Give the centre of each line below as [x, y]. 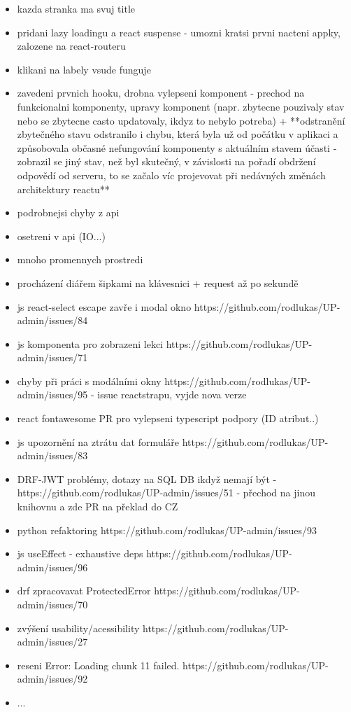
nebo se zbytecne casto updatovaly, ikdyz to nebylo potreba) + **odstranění [181, 120]
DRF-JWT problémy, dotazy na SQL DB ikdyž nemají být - [147, 479]
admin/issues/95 [52, 395]
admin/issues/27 [52, 642]
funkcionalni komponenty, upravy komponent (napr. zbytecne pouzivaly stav [181, 106]
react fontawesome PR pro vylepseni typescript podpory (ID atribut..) [168, 418]
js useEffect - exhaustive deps [80, 553]
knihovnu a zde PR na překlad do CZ [98, 507]
